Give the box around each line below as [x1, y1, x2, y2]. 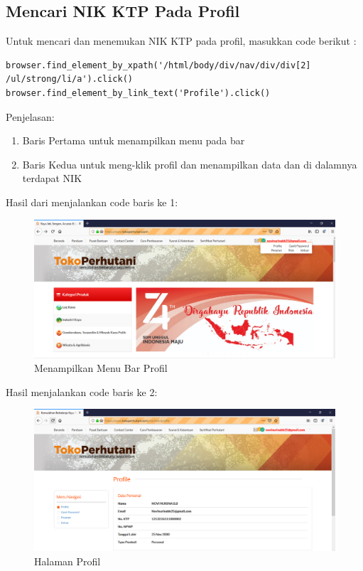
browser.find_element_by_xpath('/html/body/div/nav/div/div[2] [6, 60, 311, 70]
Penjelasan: [6, 109, 55, 124]
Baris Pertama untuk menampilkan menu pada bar [22, 133, 245, 148]
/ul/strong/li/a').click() [6, 74, 133, 85]
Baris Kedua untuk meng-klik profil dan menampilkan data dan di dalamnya [22, 156, 357, 171]
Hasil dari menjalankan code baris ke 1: [6, 194, 178, 209]
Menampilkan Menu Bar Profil [34, 361, 168, 375]
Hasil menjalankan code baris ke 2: [6, 384, 158, 399]
